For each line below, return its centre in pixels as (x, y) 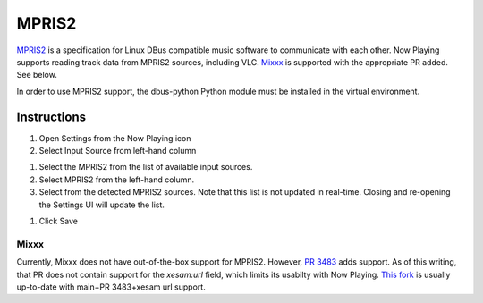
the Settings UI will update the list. (102, 205)
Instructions (51, 117)
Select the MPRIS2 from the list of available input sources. (146, 167)
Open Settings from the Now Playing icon (115, 138)
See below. (37, 75)
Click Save (59, 221)
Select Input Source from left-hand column (118, 151)
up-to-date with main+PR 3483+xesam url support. (111, 287)
